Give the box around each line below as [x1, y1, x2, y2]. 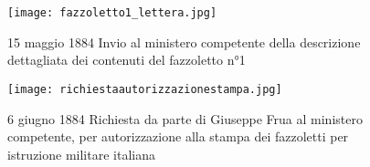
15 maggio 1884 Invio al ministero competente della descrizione [7, 32, 361, 51]
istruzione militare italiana [7, 144, 155, 163]
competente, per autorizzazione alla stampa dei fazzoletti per [7, 127, 349, 146]
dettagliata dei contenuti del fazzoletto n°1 [7, 50, 246, 69]
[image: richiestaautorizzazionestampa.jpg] [7, 82, 282, 96]
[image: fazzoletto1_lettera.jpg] [7, 6, 217, 19]
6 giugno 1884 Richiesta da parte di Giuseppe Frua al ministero [7, 109, 363, 128]
